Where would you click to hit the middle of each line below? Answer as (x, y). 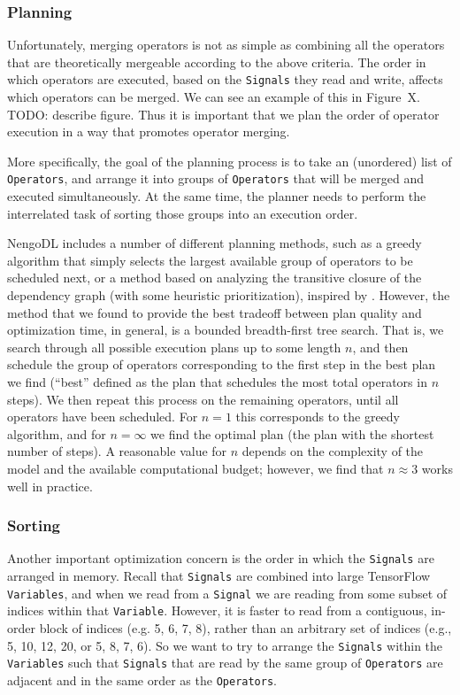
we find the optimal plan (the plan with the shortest (292, 433)
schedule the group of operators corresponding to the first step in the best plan (222, 364)
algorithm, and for (57, 433)
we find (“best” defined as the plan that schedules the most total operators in (217, 382)
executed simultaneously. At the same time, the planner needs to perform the (217, 196)
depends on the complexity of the (333, 451)
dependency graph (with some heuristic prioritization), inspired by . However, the (229, 295)
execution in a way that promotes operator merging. (149, 131)
